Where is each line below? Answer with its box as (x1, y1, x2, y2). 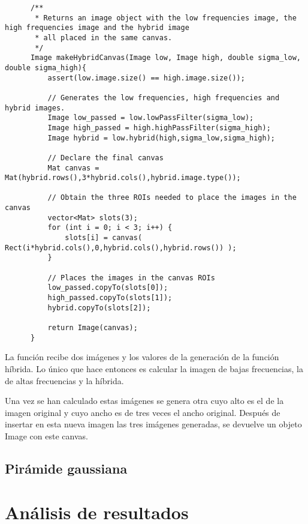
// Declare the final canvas (47, 153, 164, 162)
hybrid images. (5, 103, 65, 112)
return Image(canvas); (47, 324, 138, 332)
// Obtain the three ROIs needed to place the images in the (47, 193, 297, 202)
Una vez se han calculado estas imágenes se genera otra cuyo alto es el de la (5, 394, 284, 407)
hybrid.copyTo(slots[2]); (47, 303, 151, 312)
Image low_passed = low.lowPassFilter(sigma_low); (47, 113, 254, 122)
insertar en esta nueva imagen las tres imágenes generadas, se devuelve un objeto (5, 418, 302, 430)
